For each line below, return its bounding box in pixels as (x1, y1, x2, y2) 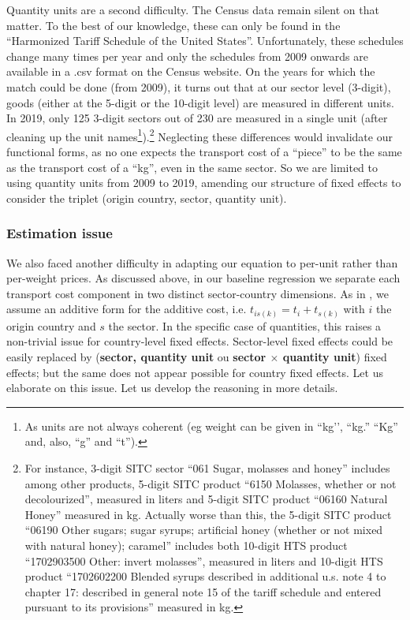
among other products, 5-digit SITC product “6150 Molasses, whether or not (24, 475, 397, 491)
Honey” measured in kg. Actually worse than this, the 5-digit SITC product (24, 506, 392, 522)
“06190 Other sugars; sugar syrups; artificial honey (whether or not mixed (24, 521, 383, 538)
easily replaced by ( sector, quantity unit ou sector (6, 349, 266, 365)
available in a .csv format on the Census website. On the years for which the (6, 63, 375, 80)
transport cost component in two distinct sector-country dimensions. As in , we (6, 285, 389, 301)
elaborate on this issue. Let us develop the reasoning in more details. (6, 379, 338, 396)
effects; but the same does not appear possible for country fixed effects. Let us (6, 364, 383, 380)
